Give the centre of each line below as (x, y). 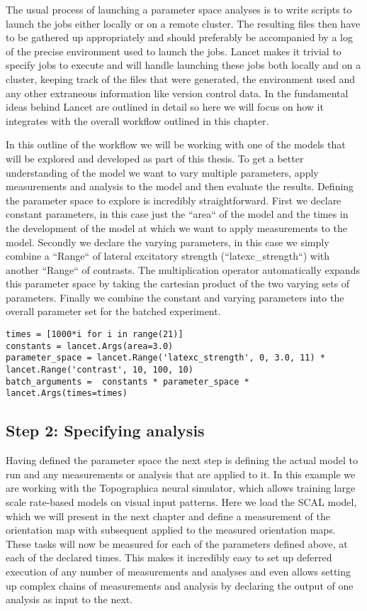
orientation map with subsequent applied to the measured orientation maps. (171, 530)
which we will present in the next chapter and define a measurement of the (168, 516)
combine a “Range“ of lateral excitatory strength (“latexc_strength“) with (168, 256)
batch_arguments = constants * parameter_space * (128, 381)
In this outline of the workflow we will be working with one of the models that (176, 144)
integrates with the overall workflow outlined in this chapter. (137, 120)
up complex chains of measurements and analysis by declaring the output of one (180, 585)
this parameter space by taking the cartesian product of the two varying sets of (178, 284)
